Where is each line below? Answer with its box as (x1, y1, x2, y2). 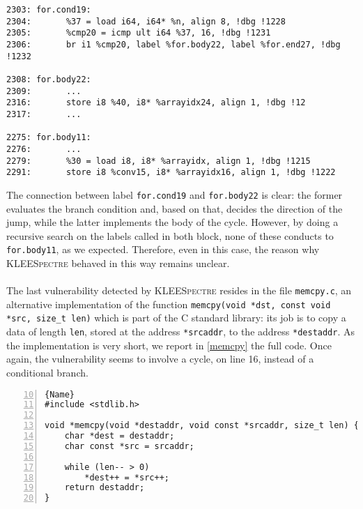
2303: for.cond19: (6, 5, 91, 15)
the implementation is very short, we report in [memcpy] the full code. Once (6, 337, 332, 352)
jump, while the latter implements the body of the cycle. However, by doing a (6, 215, 339, 229)
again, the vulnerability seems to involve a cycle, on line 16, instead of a (6, 351, 314, 366)
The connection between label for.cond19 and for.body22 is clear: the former (6, 187, 343, 202)
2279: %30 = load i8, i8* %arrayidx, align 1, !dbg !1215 (6, 155, 311, 166)
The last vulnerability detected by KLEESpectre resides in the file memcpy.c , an (6, 283, 352, 298)
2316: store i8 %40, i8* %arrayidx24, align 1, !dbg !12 (6, 98, 306, 108)
